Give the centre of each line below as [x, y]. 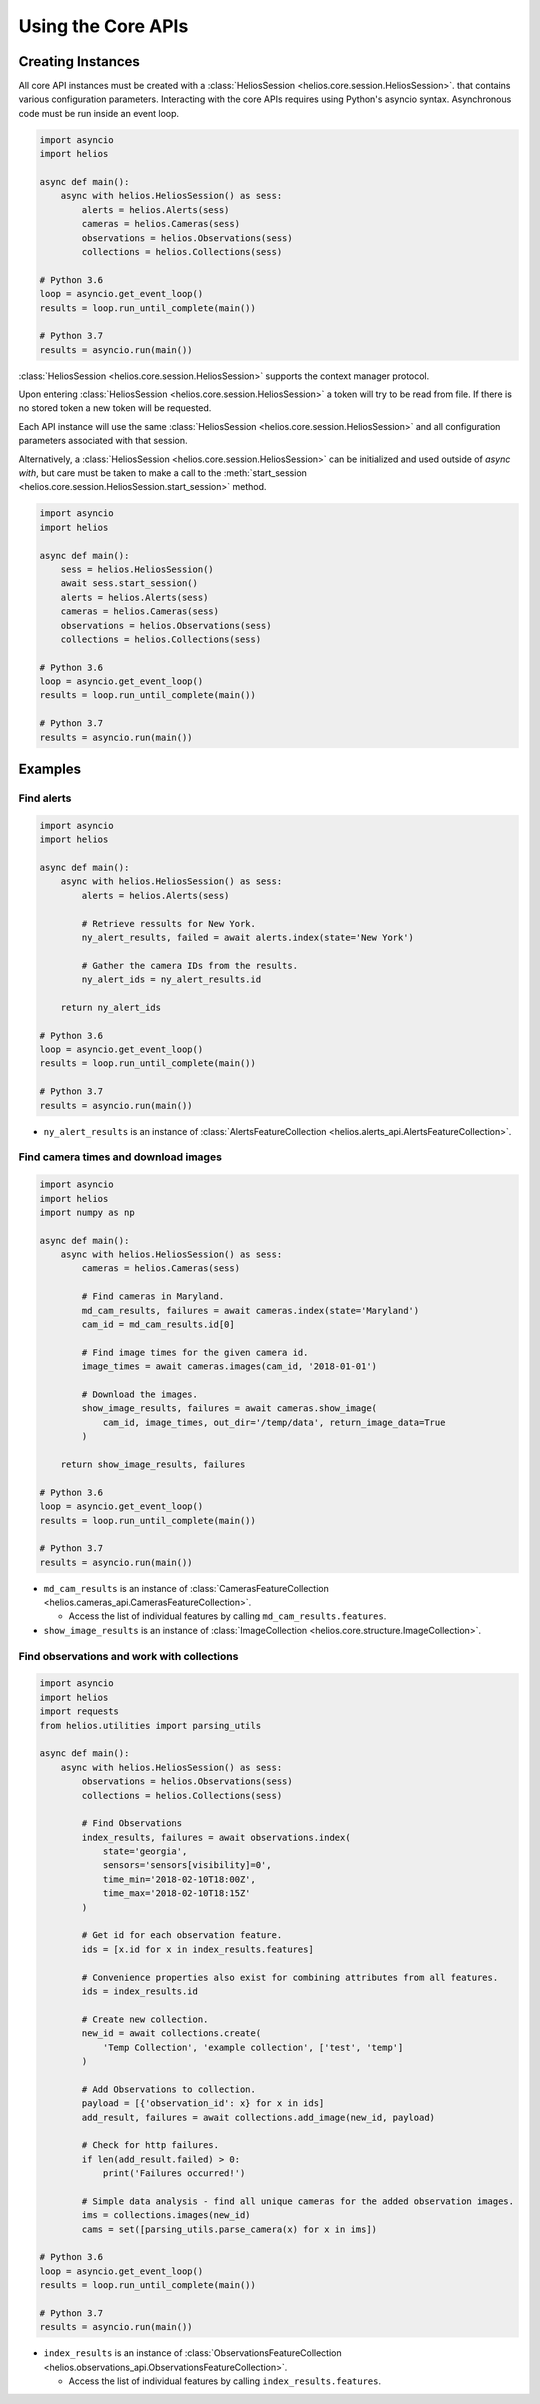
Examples [50, 769]
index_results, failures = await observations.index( [216, 1837]
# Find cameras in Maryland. [153, 1296]
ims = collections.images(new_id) [166, 2215]
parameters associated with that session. [103, 441]
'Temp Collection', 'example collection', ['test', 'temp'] [253, 2047]
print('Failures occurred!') [174, 2173]
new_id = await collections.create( [171, 2033]
